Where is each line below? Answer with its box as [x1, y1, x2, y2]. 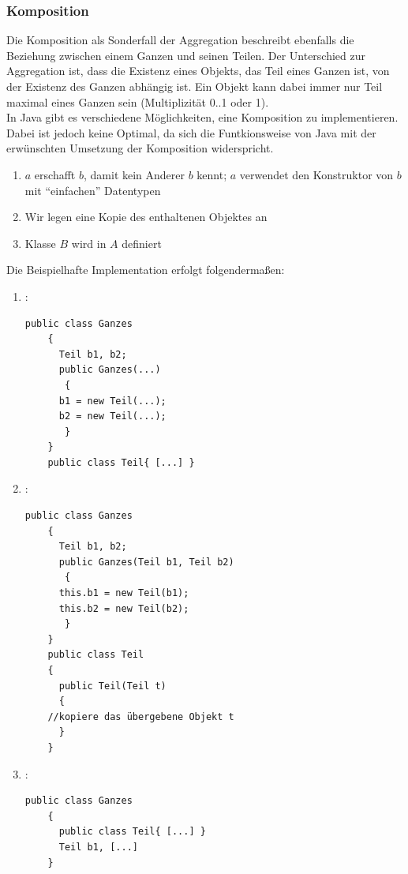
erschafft [34, 166, 76, 182]
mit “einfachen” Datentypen [24, 182, 161, 198]
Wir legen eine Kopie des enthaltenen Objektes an [24, 208, 268, 225]
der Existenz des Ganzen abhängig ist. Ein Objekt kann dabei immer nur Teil [6, 78, 383, 94]
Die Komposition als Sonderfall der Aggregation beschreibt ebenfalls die [6, 32, 354, 48]
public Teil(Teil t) [58, 680, 167, 692]
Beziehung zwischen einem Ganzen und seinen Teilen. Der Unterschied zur [6, 47, 366, 63]
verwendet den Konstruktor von [239, 166, 394, 182]
